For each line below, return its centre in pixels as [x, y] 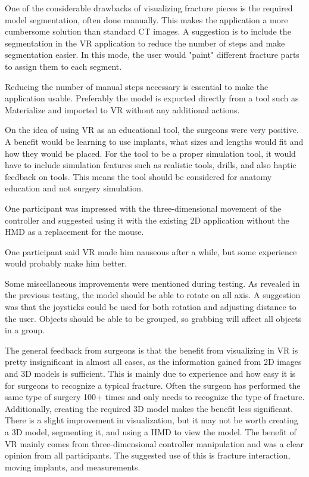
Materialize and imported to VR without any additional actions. [122, 109]
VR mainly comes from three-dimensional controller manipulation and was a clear [154, 443]
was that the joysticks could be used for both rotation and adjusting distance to [151, 307]
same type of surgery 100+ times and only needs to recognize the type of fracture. [155, 397]
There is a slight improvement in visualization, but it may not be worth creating [152, 420]
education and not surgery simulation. [74, 188]
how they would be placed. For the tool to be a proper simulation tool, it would [150, 153]
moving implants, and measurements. [73, 467]
